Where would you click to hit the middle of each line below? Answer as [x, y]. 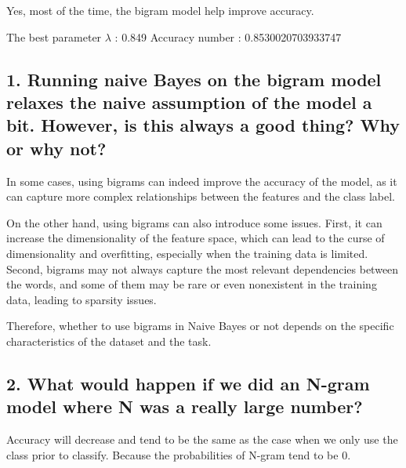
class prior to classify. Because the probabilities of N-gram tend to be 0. [179, 454]
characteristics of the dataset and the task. [109, 341]
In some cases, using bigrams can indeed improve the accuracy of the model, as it [202, 181]
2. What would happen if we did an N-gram [188, 383]
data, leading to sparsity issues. [82, 299]
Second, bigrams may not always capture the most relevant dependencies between [203, 268]
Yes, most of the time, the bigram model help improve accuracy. [160, 10]
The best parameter [54, 36]
